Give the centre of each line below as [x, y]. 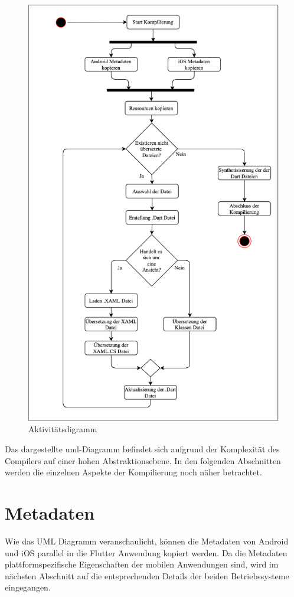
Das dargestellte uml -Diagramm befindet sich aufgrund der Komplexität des [142, 449]
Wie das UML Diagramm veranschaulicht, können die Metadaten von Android [147, 541]
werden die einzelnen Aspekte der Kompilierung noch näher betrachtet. [133, 472]
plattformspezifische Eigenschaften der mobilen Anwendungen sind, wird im [142, 564]
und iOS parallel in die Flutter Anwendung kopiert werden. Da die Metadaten [146, 552]
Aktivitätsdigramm [63, 429]
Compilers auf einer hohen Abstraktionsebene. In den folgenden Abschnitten [143, 460]
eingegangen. [28, 587]
